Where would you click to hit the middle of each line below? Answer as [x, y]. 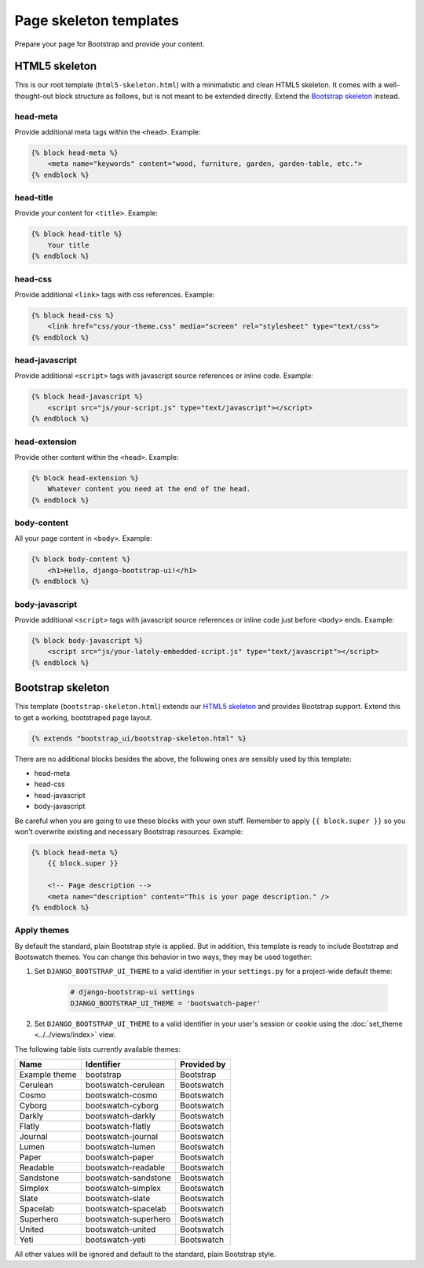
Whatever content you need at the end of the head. [149, 489]
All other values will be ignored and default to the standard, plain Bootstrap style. [145, 1254]
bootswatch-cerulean [125, 1085]
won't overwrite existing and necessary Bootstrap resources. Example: [129, 831]
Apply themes [42, 930]
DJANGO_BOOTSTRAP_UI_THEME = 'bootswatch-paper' [166, 1003]
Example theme [48, 1075]
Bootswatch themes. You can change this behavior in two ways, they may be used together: [163, 957]
